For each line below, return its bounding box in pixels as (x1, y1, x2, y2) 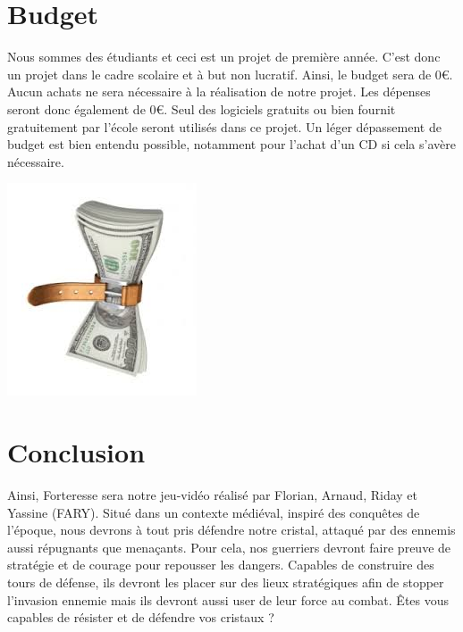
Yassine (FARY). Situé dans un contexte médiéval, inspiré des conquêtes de (7, 503, 420, 521)
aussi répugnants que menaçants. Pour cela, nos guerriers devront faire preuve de (7, 537, 451, 556)
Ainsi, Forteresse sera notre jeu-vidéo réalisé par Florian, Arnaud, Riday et (7, 486, 418, 503)
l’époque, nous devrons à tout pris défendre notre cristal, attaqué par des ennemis (7, 520, 456, 539)
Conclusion (7, 434, 146, 470)
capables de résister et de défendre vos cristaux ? (7, 608, 274, 627)
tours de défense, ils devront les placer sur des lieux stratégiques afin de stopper (7, 572, 444, 591)
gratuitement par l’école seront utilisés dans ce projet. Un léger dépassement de (7, 117, 442, 136)
